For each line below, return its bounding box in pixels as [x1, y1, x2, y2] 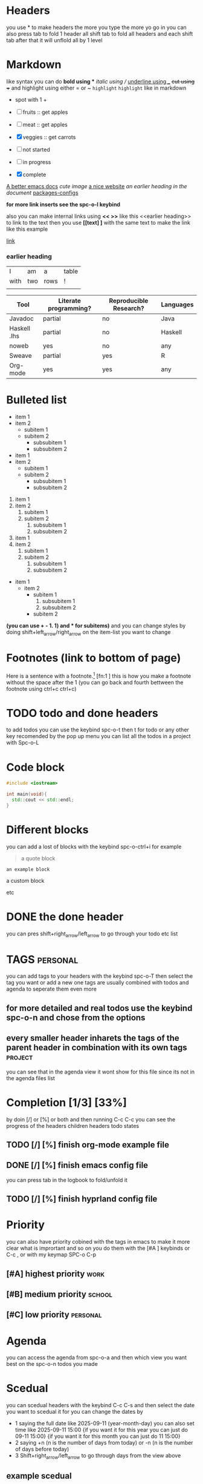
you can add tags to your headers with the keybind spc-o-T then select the [6, 972, 193, 980]
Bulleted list [6, 393, 67, 407]
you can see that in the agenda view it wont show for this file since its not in [6, 1068, 195, 1075]
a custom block [6, 877, 45, 884]
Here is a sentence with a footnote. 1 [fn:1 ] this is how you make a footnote [6, 671, 192, 679]
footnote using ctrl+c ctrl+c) [6, 685, 77, 692]
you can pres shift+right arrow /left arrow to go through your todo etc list [6, 930, 178, 938]
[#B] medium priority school [6, 1289, 113, 1299]
